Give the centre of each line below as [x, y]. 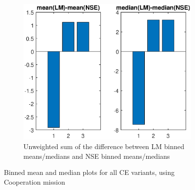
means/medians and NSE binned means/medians [97, 156]
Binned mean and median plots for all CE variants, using [89, 172]
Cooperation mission [35, 181]
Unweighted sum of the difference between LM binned [104, 146]
